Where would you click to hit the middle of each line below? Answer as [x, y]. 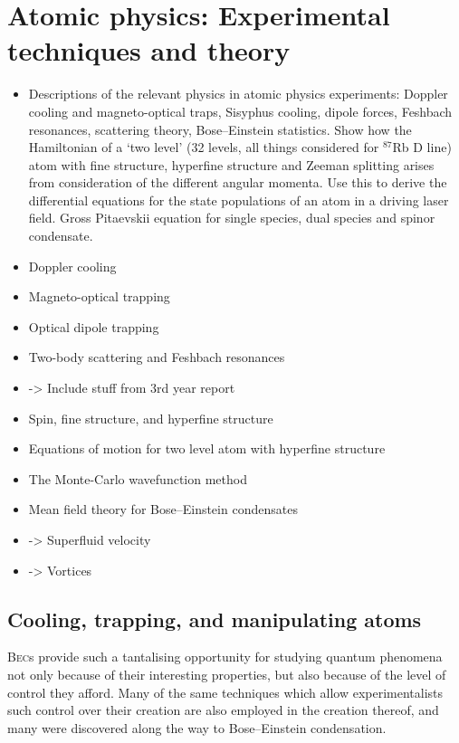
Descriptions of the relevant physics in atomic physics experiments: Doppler [238, 94]
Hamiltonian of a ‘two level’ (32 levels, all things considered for [204, 147]
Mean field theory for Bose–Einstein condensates [163, 509]
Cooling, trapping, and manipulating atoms [215, 619]
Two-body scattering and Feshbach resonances [157, 357]
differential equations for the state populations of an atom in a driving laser [239, 200]
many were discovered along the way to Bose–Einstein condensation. [197, 727]
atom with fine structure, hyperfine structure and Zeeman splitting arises [231, 164]
